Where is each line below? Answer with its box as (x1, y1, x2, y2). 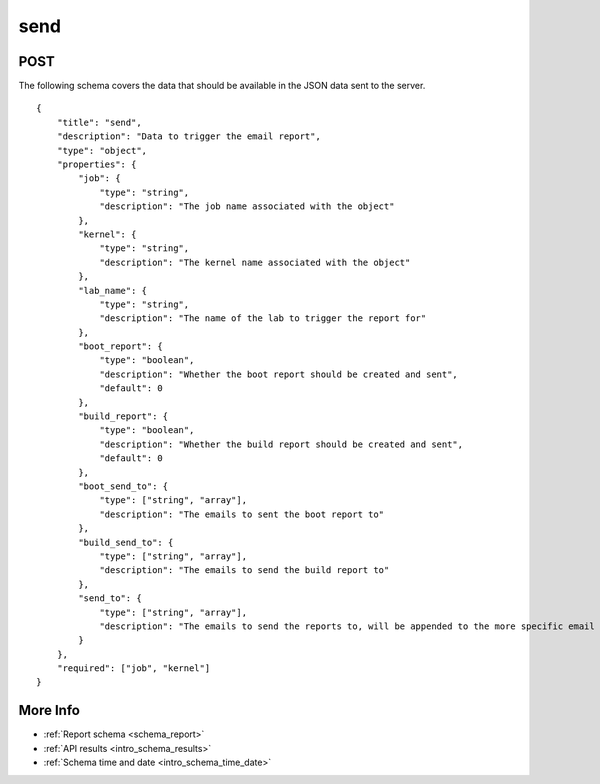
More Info (18, 702, 80, 719)
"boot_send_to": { (78, 481, 169, 492)
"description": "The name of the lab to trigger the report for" (99, 313, 427, 324)
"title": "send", (56, 116, 142, 128)
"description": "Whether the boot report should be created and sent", (99, 368, 459, 380)
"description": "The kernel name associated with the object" (99, 256, 411, 268)
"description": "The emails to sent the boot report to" (99, 508, 385, 520)
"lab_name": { (78, 285, 148, 296)
